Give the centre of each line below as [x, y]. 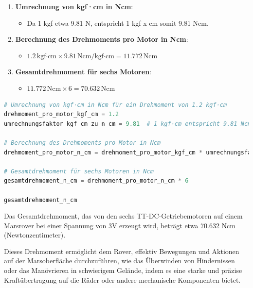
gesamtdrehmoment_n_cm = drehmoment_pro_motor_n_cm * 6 [96, 181]
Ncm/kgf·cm [96, 56]
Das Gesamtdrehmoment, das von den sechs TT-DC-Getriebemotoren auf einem [123, 216]
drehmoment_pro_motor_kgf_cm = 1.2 [62, 114]
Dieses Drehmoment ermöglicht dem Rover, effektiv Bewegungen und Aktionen [122, 251]
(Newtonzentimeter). [35, 235]
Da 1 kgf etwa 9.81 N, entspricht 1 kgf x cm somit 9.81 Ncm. [118, 23]
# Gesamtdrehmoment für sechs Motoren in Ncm [79, 171]
